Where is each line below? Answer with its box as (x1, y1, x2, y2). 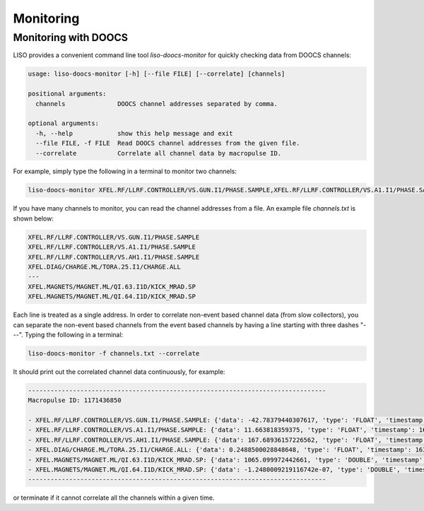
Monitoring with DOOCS (13, 31, 129, 44)
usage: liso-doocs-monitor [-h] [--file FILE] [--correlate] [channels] (28, 70, 285, 78)
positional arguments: (28, 90, 107, 98)
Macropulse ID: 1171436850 (28, 397, 122, 404)
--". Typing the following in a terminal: (13, 330, 124, 339)
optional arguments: (28, 119, 99, 127)
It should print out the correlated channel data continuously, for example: (13, 368, 225, 376)
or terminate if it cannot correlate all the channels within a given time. (13, 493, 215, 502)
